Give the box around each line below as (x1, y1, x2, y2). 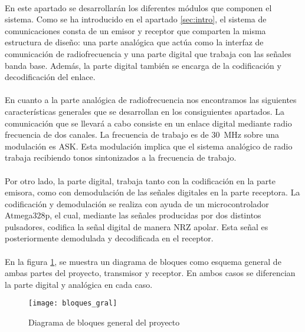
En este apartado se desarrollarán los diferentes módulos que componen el (5, 1, 272, 14)
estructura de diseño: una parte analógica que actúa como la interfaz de (5, 36, 264, 48)
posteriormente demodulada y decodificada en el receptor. (5, 232, 214, 244)
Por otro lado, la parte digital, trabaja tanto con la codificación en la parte (5, 174, 276, 187)
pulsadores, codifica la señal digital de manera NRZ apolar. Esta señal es (5, 220, 268, 233)
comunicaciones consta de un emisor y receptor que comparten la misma (5, 24, 266, 36)
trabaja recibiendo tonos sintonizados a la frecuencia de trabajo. (5, 151, 237, 164)
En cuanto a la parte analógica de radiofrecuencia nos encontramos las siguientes (5, 94, 297, 106)
